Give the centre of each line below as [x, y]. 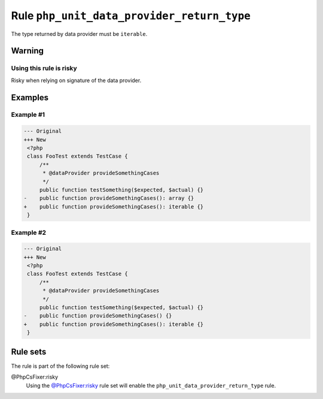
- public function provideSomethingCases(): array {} [109, 198]
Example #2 [29, 232]
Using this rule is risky [44, 68]
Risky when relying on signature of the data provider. [76, 80]
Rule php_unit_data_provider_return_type [131, 16]
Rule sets [29, 351]
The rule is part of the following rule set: [60, 366]
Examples [30, 97]
